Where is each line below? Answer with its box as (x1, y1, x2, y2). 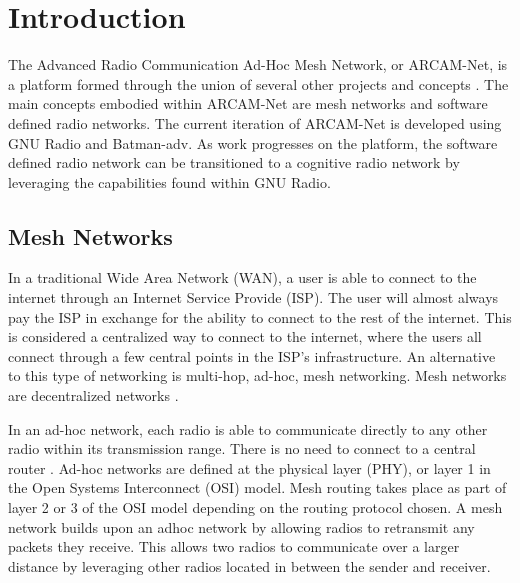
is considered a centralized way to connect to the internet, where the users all (8, 326, 482, 347)
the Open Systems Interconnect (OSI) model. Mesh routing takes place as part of (8, 477, 507, 498)
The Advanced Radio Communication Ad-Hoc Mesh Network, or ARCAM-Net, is (8, 54, 508, 75)
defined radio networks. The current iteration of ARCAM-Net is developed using (8, 112, 502, 133)
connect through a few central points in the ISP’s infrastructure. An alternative (8, 345, 496, 366)
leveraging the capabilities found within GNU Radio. (8, 171, 331, 192)
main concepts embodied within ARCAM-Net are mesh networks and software (8, 93, 488, 114)
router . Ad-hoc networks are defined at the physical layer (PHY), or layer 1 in (8, 457, 491, 478)
